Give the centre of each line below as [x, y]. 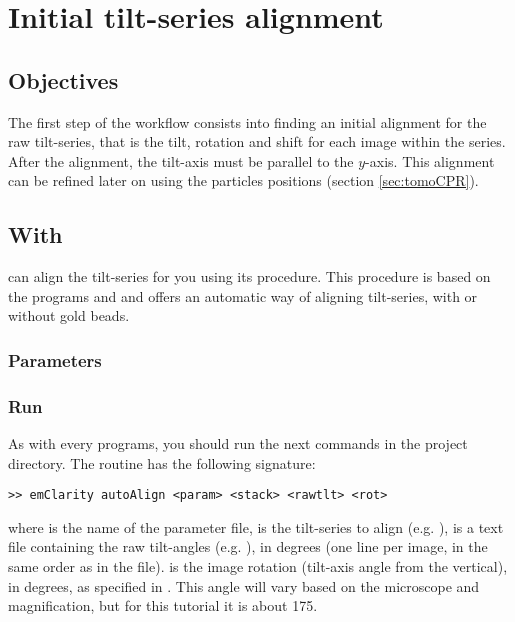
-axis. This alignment [430, 160]
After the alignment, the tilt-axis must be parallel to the [181, 160]
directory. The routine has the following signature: [162, 462]
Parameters [55, 359]
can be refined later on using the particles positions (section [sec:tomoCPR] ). [243, 180]
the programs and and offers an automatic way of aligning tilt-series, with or [243, 295]
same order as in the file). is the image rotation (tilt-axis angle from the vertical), [258, 566]
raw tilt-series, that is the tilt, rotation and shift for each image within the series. [257, 141]
